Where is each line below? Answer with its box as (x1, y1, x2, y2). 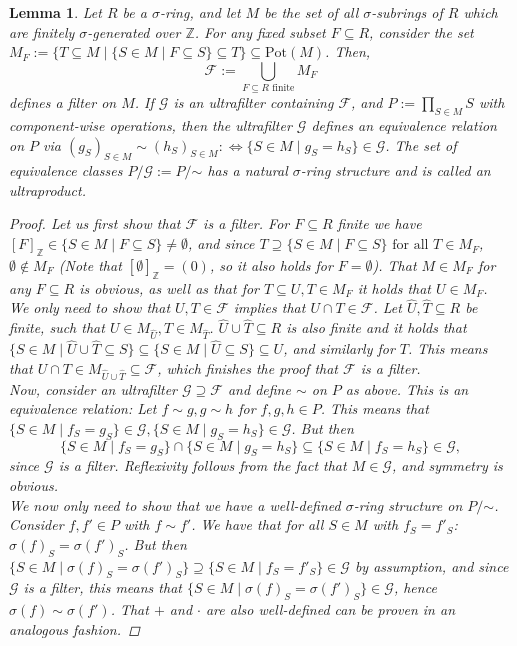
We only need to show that (9, 297, 171, 318)
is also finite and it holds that (286, 317, 467, 338)
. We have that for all (191, 514, 324, 535)
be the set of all (264, 2, 359, 22)
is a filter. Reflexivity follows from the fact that (58, 455, 347, 476)
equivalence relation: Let (9, 398, 157, 419)
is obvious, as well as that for (79, 277, 259, 298)
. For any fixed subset (194, 21, 326, 42)
